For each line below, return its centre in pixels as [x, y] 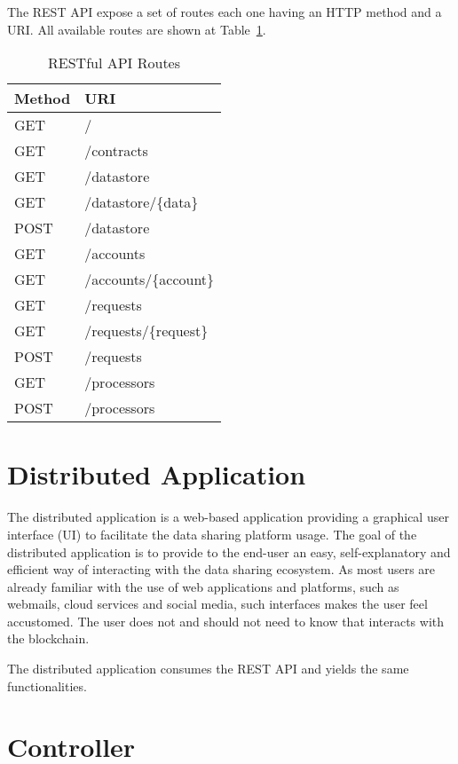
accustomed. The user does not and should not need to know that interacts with [226, 621]
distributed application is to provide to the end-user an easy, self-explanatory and [229, 551]
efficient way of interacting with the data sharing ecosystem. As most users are [221, 569]
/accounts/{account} [150, 280]
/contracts [116, 151]
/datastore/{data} [142, 202]
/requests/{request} [146, 331]
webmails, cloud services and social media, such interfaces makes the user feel [217, 604]
